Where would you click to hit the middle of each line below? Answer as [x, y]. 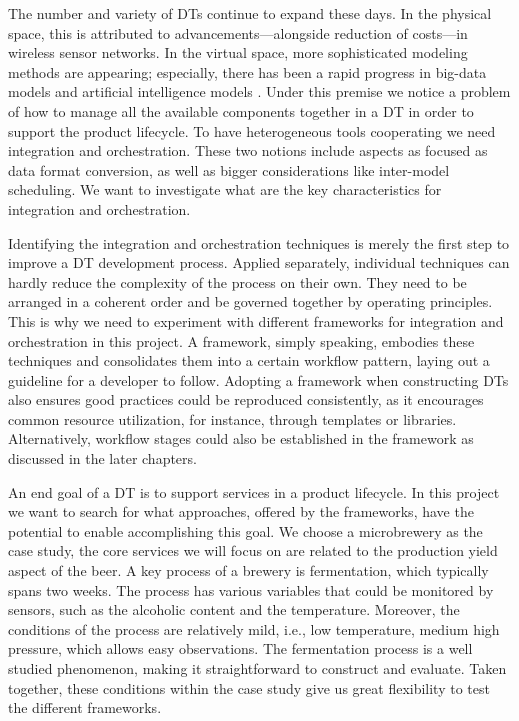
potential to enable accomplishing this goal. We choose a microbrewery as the [245, 530]
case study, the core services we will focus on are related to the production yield [253, 550]
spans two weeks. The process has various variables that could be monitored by [251, 589]
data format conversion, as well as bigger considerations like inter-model [229, 169]
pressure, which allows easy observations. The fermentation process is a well [240, 648]
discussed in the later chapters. [102, 458]
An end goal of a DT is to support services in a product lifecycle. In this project [254, 491]
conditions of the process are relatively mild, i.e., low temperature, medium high [254, 628]
